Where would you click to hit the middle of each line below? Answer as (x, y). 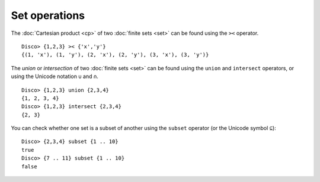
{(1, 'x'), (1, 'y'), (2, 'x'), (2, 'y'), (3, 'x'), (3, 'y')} (115, 55)
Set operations (48, 15)
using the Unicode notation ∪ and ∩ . (55, 76)
